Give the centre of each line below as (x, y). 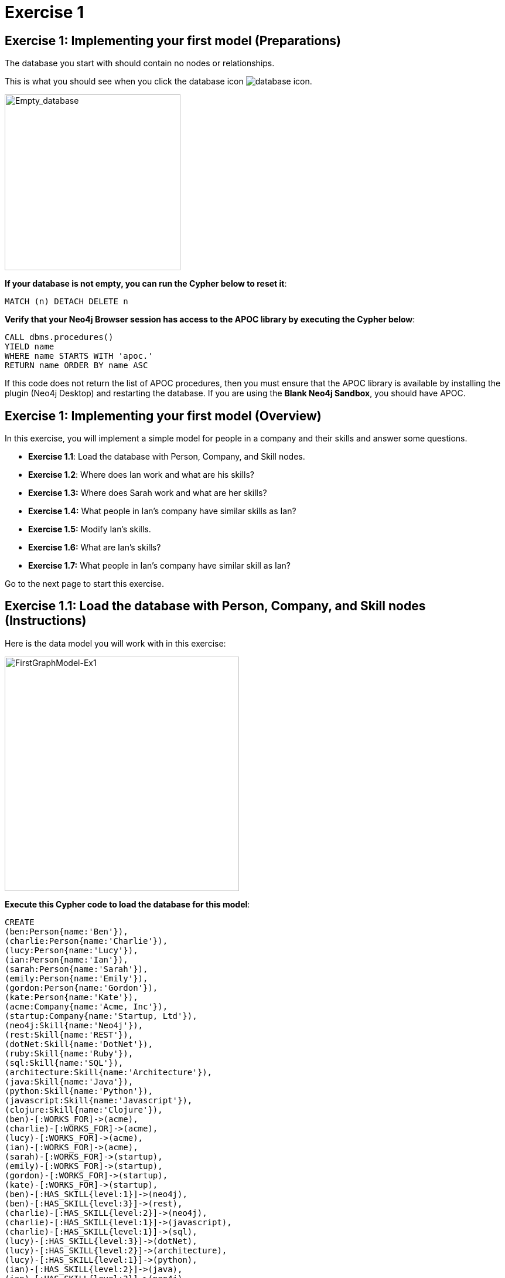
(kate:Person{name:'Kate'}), (71, 997)
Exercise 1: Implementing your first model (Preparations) (173, 40)
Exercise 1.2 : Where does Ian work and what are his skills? (141, 475)
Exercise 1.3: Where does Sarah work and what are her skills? (148, 493)
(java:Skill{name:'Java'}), (69, 1081)
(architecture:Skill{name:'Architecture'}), (109, 1072)
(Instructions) (46, 621)
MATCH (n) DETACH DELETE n (66, 302)
